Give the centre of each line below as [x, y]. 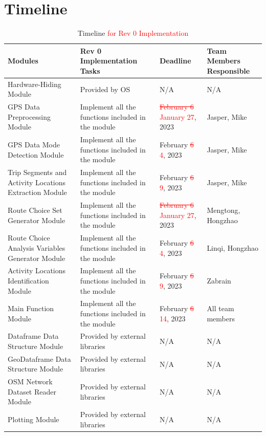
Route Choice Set [35, 210]
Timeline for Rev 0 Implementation [133, 33]
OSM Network [30, 381]
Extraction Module [37, 192]
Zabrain [219, 280]
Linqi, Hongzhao [232, 247]
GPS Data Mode [34, 145]
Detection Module [36, 154]
